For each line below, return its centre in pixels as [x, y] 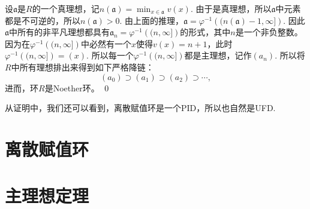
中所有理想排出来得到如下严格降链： [82, 67]
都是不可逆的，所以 [43, 20]
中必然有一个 [106, 43]
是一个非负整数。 [269, 32]
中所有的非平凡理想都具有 [59, 32]
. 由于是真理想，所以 [231, 8]
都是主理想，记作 [218, 55]
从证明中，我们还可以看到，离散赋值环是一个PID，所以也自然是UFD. [140, 108]
